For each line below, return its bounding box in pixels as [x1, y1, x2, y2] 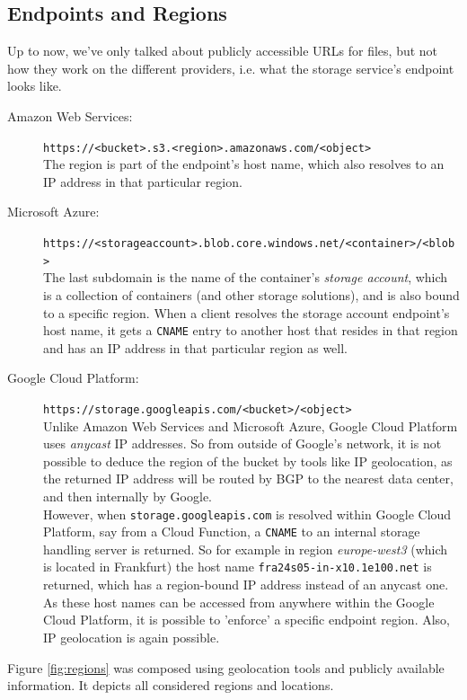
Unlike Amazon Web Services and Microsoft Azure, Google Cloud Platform [43, 416, 458, 435]
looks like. [7, 76, 62, 95]
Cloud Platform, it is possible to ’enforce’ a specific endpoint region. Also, [43, 610, 450, 629]
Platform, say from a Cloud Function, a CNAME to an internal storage [43, 522, 420, 541]
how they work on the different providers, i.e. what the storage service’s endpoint [7, 58, 454, 77]
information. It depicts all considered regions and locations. [7, 676, 334, 695]
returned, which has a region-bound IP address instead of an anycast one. [43, 575, 449, 594]
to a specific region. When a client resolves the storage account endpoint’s [43, 303, 450, 322]
